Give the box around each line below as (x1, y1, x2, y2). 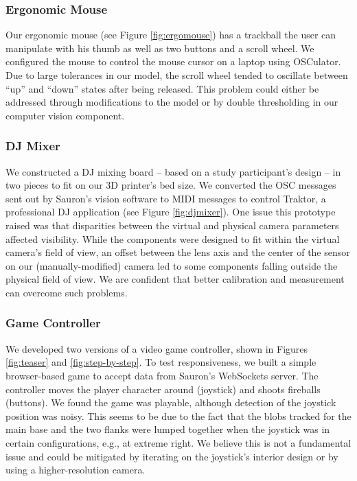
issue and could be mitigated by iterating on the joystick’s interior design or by (5, 449, 338, 463)
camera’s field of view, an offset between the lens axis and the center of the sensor (5, 245, 350, 259)
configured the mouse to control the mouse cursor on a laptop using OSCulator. (5, 54, 341, 69)
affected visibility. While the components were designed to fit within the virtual (5, 231, 340, 246)
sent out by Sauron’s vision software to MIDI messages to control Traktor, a (5, 191, 326, 205)
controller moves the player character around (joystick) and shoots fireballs (5, 382, 321, 396)
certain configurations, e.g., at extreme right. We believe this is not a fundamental (5, 435, 352, 449)
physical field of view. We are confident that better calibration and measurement (5, 272, 345, 286)
